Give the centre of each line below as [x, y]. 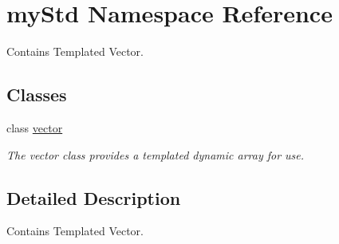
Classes [37, 94]
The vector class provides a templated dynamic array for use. [156, 154]
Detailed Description [94, 197]
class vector [35, 127]
